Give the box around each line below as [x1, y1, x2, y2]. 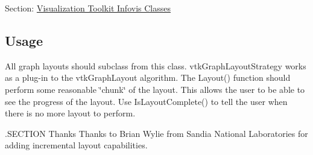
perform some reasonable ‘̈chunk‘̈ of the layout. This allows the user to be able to [5, 83, 305, 95]
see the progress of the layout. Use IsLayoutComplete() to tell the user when [5, 95, 288, 107]
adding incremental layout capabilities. [5, 139, 148, 151]
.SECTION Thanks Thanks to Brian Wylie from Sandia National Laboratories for [5, 127, 308, 139]
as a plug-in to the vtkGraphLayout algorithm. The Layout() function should [5, 71, 291, 84]
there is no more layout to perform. [5, 107, 136, 119]
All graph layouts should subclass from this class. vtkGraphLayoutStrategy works [5, 59, 306, 72]
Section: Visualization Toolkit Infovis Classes [5, 2, 171, 14]
